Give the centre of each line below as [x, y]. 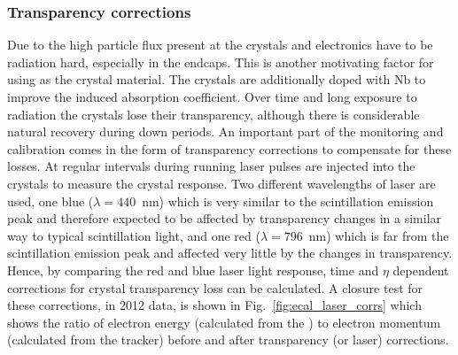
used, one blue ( [50, 201]
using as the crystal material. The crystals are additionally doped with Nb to [217, 79]
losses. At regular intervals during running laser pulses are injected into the [211, 166]
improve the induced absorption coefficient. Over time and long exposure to [212, 96]
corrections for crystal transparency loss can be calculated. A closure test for [215, 287]
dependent [421, 270]
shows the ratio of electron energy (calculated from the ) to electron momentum [224, 322]
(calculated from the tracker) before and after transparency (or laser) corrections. [228, 340]
